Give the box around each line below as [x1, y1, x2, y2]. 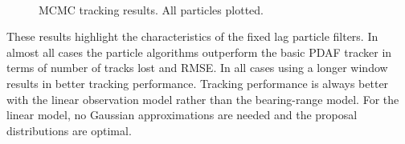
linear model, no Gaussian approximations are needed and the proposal [6, 106, 358, 123]
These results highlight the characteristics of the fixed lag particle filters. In [6, 28, 378, 45]
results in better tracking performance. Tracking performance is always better [6, 74, 389, 91]
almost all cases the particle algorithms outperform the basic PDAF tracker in [6, 43, 392, 60]
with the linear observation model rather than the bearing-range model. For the [6, 90, 399, 107]
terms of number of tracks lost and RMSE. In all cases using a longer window [6, 59, 388, 76]
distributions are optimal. [6, 122, 132, 138]
